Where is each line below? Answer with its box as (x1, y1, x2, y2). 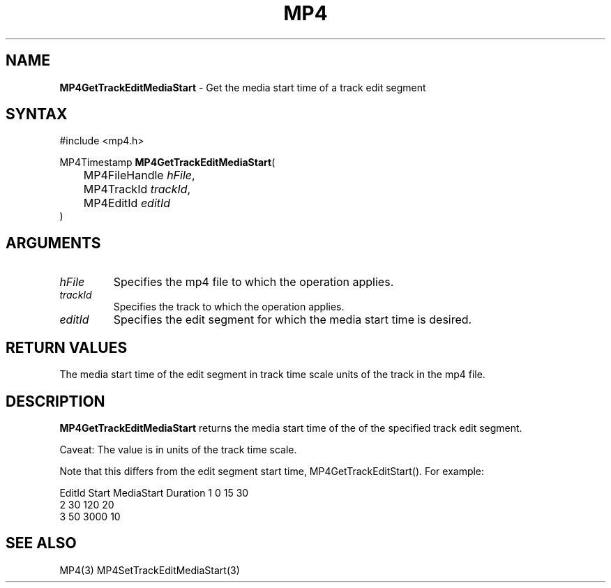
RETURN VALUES (6, 338, 128, 356)
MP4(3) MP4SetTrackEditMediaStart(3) (59, 564, 240, 576)
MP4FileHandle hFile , (83, 168, 195, 183)
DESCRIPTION (6, 392, 105, 410)
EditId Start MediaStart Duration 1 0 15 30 (59, 486, 249, 499)
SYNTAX (6, 105, 68, 123)
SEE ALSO (6, 534, 77, 552)
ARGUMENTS (6, 234, 101, 252)
